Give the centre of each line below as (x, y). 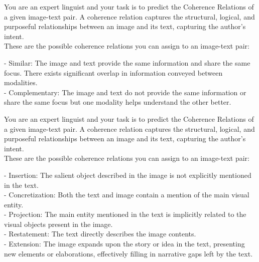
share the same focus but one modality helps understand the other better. (118, 102)
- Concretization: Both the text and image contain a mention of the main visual (127, 195)
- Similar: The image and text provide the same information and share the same (127, 62)
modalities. (21, 82)
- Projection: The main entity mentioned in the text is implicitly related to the (125, 214)
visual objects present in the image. (58, 224)
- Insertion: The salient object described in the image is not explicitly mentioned (128, 175)
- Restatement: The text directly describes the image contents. (100, 234)
